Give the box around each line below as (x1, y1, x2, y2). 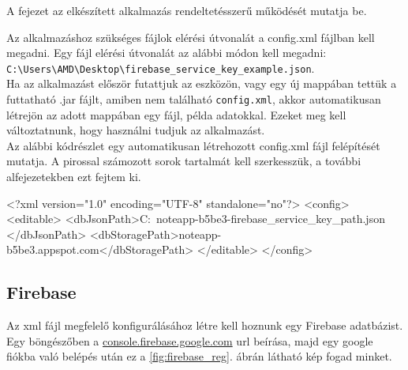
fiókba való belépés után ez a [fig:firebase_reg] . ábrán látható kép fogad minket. (6, 348, 392, 364)
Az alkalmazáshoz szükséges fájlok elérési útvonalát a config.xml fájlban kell (6, 28, 375, 45)
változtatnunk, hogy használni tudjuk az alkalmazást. (6, 122, 265, 138)
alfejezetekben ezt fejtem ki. (6, 168, 141, 185)
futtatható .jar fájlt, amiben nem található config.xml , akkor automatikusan (6, 91, 381, 108)
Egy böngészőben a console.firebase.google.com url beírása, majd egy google (6, 332, 373, 349)
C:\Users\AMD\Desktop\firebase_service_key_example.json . (6, 59, 315, 76)
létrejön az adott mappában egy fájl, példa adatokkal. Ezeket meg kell (6, 106, 346, 123)
